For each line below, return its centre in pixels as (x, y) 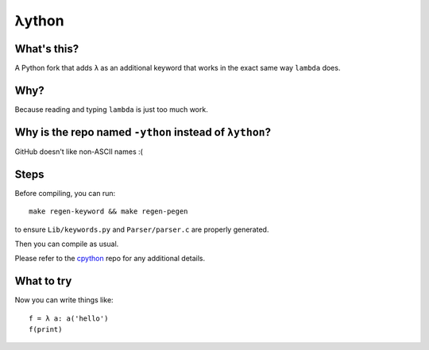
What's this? (47, 49)
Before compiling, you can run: (65, 193)
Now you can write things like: (64, 300)
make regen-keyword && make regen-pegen (108, 212)
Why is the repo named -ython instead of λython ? (143, 132)
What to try (43, 281)
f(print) (46, 330)
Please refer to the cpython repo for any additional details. (110, 259)
